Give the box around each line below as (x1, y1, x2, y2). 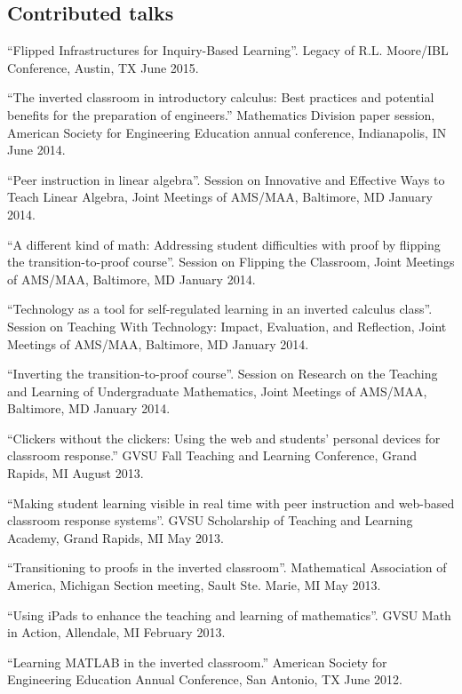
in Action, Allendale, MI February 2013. (7, 623, 226, 642)
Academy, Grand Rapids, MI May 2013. (7, 528, 224, 546)
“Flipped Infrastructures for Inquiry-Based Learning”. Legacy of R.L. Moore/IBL (7, 41, 449, 60)
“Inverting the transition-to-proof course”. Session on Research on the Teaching (7, 364, 438, 383)
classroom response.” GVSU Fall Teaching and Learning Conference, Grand (7, 446, 418, 465)
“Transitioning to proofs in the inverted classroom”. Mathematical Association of (7, 558, 447, 577)
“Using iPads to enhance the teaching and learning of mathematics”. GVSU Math (7, 605, 451, 624)
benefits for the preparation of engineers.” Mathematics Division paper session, (7, 105, 435, 124)
